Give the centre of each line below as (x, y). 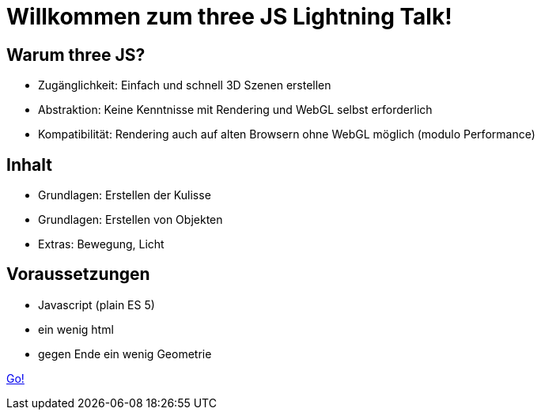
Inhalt (29, 165)
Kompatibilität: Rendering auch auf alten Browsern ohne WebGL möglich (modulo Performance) (287, 134)
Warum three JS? (76, 55)
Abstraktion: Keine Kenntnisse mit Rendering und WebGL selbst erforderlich (235, 110)
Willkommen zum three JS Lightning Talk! (229, 17)
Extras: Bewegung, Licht (101, 244)
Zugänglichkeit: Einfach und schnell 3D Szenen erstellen (185, 85)
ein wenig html (76, 329)
